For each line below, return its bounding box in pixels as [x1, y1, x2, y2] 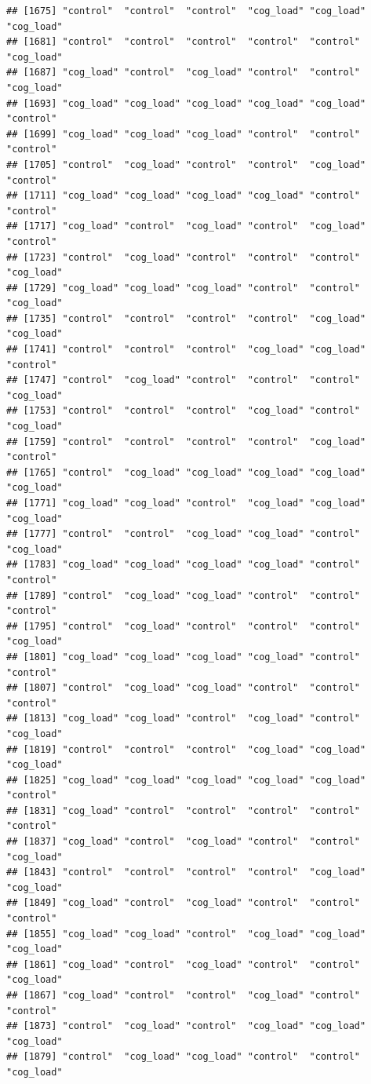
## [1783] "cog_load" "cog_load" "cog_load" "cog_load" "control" [6, 559, 361, 571]
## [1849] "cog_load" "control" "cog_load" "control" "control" [6, 897, 361, 909]
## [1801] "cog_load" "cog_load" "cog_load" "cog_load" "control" [6, 651, 361, 662]
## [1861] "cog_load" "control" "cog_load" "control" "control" [6, 958, 361, 970]
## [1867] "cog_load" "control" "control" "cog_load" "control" [6, 990, 361, 1001]
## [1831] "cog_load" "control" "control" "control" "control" [6, 805, 361, 816]
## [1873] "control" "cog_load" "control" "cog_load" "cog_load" [6, 1020, 366, 1032]
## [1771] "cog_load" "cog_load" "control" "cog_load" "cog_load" [6, 498, 366, 509]
